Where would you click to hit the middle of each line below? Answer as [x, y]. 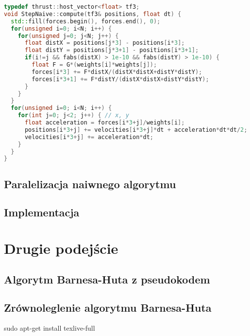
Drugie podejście [61, 248]
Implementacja [42, 212]
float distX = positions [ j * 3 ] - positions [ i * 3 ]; [105, 43]
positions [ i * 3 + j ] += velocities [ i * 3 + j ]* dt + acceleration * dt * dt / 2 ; [136, 130]
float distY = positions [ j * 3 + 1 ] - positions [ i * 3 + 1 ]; [112, 50]
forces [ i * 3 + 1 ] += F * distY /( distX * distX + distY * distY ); [120, 79]
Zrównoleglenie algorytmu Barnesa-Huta [108, 308]
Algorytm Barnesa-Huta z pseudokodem [107, 279]
